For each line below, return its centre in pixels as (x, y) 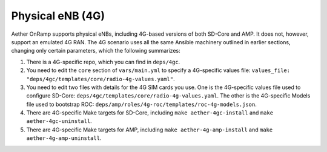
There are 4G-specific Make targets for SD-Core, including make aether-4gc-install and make (150, 113)
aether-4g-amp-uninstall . (64, 138)
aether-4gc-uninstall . (59, 121)
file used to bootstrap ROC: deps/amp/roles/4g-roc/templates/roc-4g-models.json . (141, 104)
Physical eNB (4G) (58, 16)
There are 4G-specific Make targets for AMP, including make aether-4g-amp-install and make (150, 130)
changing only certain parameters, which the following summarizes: (96, 51)
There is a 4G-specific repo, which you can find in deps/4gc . (103, 62)
